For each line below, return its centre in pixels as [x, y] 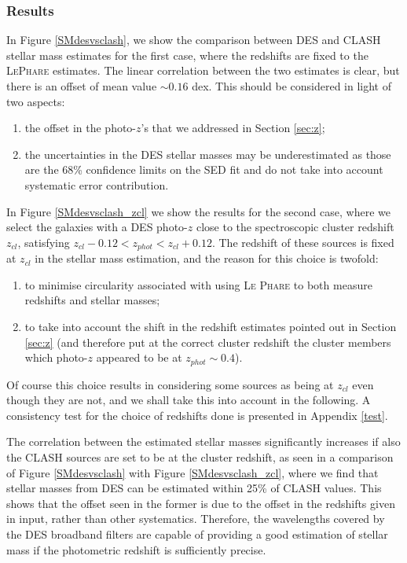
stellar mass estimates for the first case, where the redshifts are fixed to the [187, 55]
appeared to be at [139, 357]
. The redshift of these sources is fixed [303, 242]
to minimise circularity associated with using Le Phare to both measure [198, 284]
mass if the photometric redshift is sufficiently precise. [136, 549]
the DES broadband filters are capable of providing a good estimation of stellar [197, 534]
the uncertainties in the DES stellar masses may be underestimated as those [208, 154]
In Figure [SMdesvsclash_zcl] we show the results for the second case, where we [198, 211]
